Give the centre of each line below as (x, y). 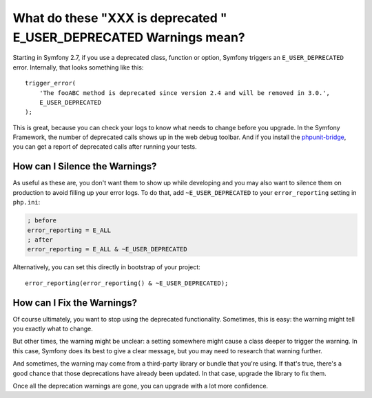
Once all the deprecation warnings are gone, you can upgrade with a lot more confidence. (141, 386)
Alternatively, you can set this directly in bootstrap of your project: (107, 267)
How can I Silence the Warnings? (85, 166)
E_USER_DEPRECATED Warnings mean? (129, 37)
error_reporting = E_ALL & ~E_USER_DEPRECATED (107, 249)
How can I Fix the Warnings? (75, 303)
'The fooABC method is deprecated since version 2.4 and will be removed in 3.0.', (185, 93)
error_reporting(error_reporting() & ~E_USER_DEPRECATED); (127, 283)
